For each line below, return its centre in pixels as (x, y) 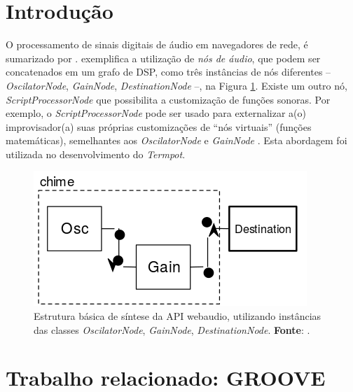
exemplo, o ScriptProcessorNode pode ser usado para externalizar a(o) (156, 113)
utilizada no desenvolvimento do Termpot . (96, 154)
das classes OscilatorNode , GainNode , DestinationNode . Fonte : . (172, 329)
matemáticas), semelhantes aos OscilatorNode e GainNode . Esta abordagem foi (176, 140)
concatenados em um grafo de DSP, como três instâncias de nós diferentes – (168, 72)
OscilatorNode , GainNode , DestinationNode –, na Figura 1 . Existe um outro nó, (176, 85)
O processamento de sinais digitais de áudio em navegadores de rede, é (157, 44)
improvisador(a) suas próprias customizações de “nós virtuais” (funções (159, 126)
